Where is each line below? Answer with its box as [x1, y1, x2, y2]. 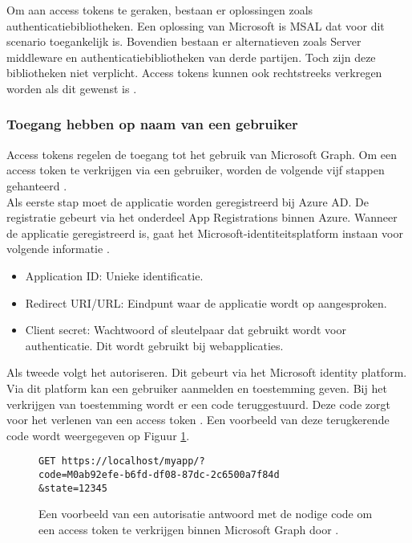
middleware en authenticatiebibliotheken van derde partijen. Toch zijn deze [6, 48, 376, 65]
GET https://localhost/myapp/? [38, 455, 205, 467]
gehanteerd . [6, 177, 67, 194]
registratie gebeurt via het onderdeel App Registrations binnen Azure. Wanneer [6, 209, 398, 226]
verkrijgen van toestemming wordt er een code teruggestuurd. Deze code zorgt [6, 395, 390, 412]
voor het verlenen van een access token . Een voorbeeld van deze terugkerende [6, 411, 390, 428]
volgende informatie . [6, 240, 110, 257]
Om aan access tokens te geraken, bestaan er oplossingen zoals [6, 2, 313, 18]
